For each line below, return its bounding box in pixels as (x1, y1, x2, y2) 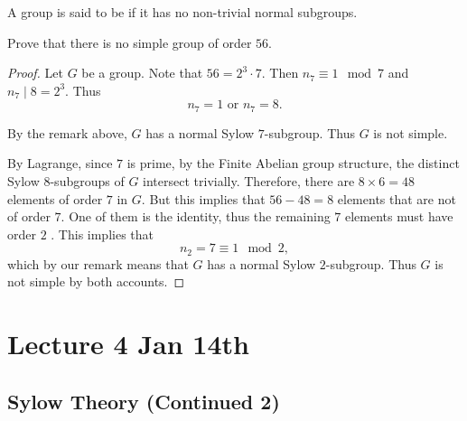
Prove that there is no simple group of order (7, 33, 252, 51)
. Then (261, 63, 299, 82)
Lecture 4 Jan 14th (7, 325, 249, 362)
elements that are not (337, 189, 456, 208)
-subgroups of (50, 172, 125, 191)
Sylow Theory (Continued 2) (7, 387, 280, 415)
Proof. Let (7, 63, 63, 82)
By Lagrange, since (7, 154, 113, 173)
